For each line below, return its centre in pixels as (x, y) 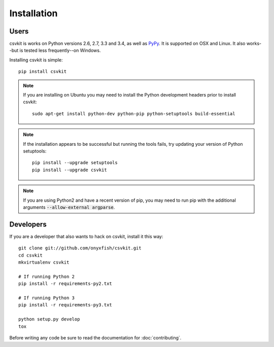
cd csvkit (30, 255)
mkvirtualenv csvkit (44, 262)
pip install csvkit (43, 72)
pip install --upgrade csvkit (70, 170)
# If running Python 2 (47, 276)
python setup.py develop (49, 319)
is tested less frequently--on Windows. (60, 50)
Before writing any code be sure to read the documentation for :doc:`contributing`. (95, 337)
